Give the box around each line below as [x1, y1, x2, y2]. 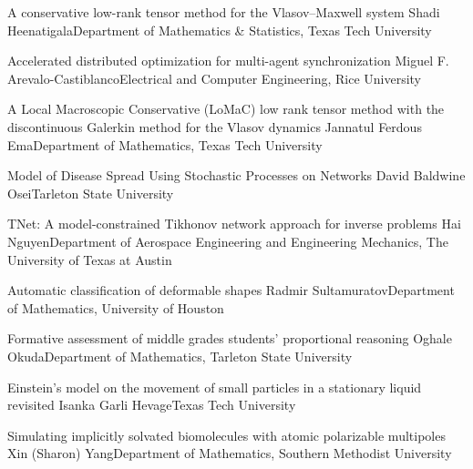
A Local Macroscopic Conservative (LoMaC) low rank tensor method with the [7, 99, 445, 118]
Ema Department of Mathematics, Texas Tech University [7, 135, 323, 154]
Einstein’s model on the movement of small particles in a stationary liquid [7, 377, 422, 396]
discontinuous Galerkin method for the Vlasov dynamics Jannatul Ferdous [7, 117, 422, 136]
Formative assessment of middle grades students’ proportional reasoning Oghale [7, 329, 452, 348]
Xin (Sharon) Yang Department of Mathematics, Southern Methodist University [7, 444, 452, 463]
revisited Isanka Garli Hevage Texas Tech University [7, 395, 296, 414]
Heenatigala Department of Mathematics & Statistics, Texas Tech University [7, 20, 432, 39]
